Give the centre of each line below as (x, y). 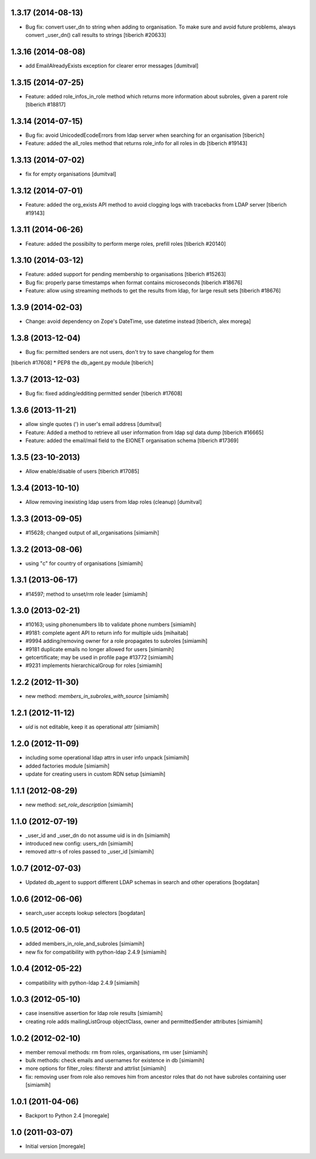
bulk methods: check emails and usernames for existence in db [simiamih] (115, 1060)
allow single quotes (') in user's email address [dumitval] (94, 424)
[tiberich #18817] (46, 105)
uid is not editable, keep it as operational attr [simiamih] (92, 727)
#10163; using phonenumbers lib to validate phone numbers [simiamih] (111, 625)
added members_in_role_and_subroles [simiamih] (85, 944)
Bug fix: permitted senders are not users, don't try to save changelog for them (119, 352)
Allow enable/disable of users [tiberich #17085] (83, 471)
